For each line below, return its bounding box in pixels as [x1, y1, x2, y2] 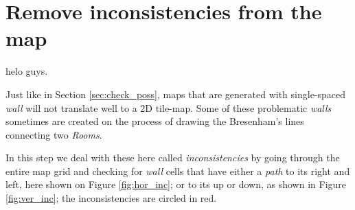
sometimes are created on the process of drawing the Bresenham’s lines [5, 114, 304, 128]
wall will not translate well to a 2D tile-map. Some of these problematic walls [5, 100, 332, 115]
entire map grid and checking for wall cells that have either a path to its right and [5, 163, 350, 178]
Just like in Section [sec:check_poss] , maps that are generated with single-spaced [5, 86, 346, 101]
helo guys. [5, 64, 48, 78]
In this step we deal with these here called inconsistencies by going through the [5, 150, 340, 165]
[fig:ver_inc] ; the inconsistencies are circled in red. [5, 191, 217, 205]
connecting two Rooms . [5, 127, 102, 141]
